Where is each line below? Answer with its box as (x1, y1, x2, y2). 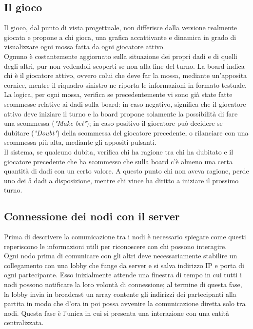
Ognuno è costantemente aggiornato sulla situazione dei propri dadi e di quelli (4, 51, 237, 61)
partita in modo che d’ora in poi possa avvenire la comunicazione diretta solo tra (4, 298, 246, 309)
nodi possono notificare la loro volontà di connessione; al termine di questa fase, (4, 279, 242, 290)
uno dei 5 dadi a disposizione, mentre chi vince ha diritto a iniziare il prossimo (4, 175, 239, 185)
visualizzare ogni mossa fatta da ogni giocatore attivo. (4, 41, 165, 52)
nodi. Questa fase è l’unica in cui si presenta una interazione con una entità (4, 308, 229, 318)
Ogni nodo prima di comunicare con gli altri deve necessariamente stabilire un (4, 251, 237, 261)
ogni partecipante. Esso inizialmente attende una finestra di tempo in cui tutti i (4, 270, 242, 280)
